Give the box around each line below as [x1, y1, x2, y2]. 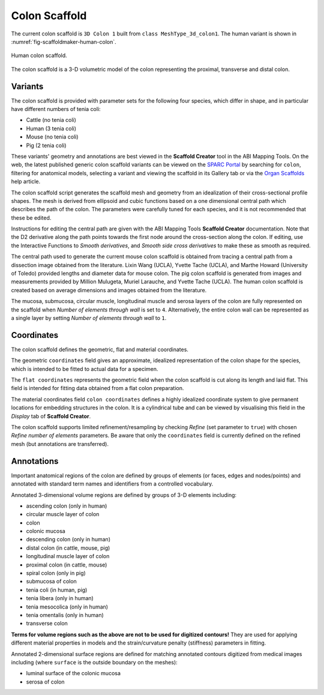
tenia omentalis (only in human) [26, 611, 104, 618]
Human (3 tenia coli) [26, 125, 77, 132]
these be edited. [11, 214, 52, 221]
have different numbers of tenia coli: [11, 106, 101, 113]
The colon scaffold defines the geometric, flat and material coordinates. [11, 346, 189, 353]
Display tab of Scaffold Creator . [11, 412, 91, 420]
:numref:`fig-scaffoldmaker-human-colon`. [11, 38, 116, 45]
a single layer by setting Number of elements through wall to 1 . [11, 314, 167, 321]
